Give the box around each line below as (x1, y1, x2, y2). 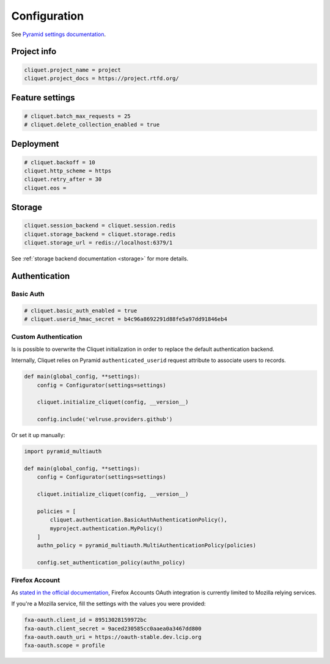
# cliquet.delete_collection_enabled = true (24, 121, 160, 128)
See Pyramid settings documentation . (11, 31, 106, 38)
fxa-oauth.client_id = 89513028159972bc (24, 616, 147, 624)
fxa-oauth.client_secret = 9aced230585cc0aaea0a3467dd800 (24, 625, 202, 632)
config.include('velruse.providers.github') (37, 416, 173, 423)
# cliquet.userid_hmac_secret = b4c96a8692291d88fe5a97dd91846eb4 (24, 315, 227, 322)
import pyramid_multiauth (24, 448, 102, 455)
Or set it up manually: (11, 432, 65, 439)
